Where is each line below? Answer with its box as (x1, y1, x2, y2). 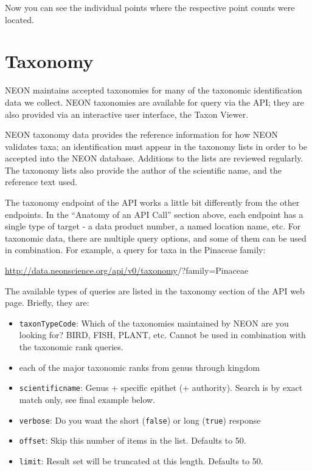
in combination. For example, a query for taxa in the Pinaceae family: (5, 243, 266, 256)
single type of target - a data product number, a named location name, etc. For (5, 220, 301, 232)
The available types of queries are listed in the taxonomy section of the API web (5, 284, 305, 297)
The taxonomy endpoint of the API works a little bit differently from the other (5, 196, 300, 209)
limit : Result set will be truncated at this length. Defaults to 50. (19, 454, 263, 467)
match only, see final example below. (19, 393, 156, 405)
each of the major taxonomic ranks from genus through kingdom (19, 361, 260, 373)
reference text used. (5, 175, 78, 188)
